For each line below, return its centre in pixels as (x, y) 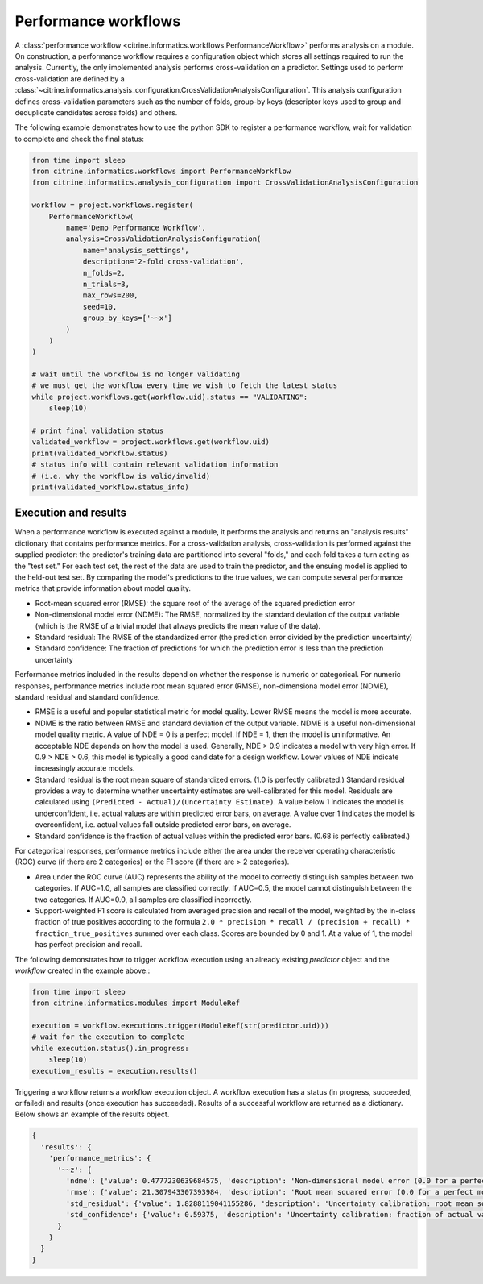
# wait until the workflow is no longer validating (136, 374)
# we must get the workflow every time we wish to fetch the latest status (185, 386)
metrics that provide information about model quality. (103, 588)
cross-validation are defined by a (70, 79)
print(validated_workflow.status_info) (110, 487)
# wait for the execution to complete (108, 1037)
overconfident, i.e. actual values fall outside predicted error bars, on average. (163, 825)
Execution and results (70, 513)
